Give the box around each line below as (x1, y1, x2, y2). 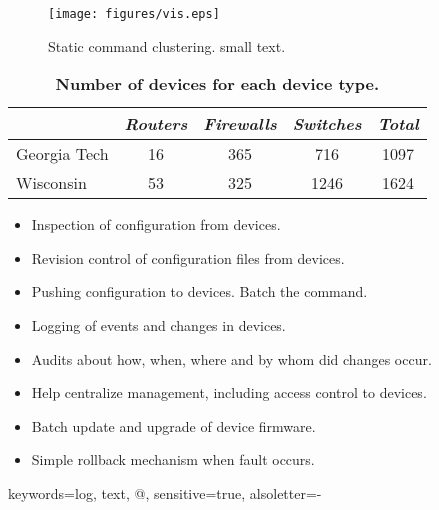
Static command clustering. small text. (48, 35, 286, 56)
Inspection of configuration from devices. (31, 214, 281, 235)
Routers (124, 112, 188, 136)
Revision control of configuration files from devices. (31, 247, 345, 268)
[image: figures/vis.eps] (48, 7, 220, 21)
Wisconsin (16, 171, 87, 195)
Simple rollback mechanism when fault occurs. (31, 449, 315, 470)
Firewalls (203, 112, 277, 136)
